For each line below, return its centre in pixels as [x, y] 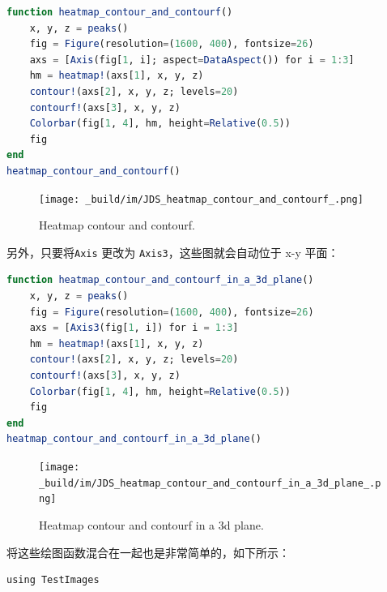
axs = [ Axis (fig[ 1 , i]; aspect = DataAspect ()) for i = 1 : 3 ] [192, 60]
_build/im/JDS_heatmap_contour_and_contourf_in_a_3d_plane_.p [210, 483]
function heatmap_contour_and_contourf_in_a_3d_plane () [160, 280]
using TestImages [53, 580]
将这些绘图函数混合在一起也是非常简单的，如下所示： [148, 552]
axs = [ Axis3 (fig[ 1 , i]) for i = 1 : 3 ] [134, 328]
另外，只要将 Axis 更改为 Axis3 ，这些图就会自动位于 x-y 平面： [173, 252]
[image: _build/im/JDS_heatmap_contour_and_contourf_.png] [201, 199]
